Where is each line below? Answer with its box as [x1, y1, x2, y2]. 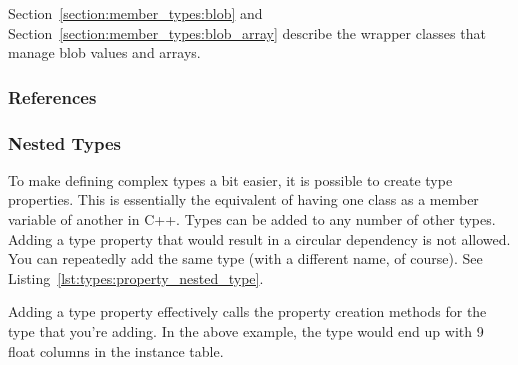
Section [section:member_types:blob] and [8, 3, 263, 23]
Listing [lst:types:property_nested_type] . [8, 267, 264, 288]
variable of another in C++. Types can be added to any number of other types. [8, 209, 496, 230]
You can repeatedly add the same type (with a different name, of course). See [8, 248, 483, 269]
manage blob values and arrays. [8, 42, 201, 63]
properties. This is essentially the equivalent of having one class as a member [8, 189, 479, 210]
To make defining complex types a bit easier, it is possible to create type [8, 169, 453, 190]
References [8, 84, 97, 109]
